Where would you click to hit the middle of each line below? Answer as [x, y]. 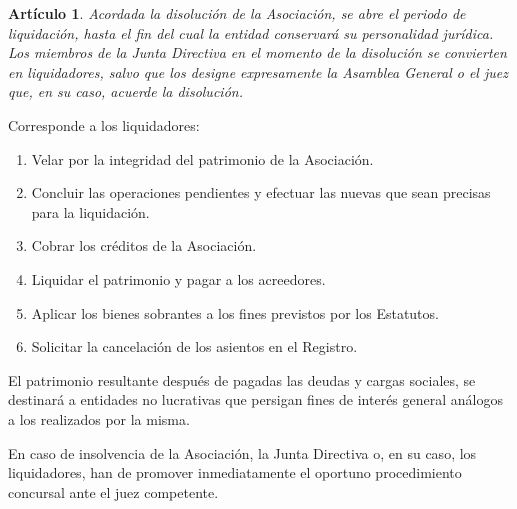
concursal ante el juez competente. [113, 491]
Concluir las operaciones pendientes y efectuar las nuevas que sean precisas [261, 192]
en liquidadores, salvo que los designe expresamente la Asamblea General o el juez [258, 71]
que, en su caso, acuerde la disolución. [125, 91]
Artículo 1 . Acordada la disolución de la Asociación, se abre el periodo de [237, 13]
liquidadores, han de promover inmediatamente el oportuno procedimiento [235, 472]
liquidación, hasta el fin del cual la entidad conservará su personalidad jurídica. [251, 32]
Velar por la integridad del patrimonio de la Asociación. [202, 158]
